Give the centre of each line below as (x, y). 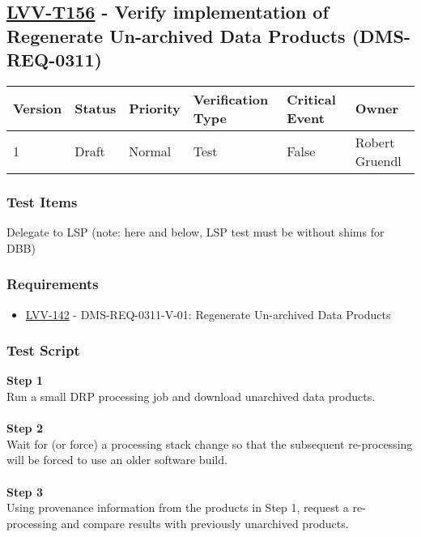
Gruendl (378, 160)
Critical (311, 99)
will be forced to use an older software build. (117, 460)
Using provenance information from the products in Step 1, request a (178, 507)
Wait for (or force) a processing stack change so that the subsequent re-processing (210, 443)
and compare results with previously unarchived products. (205, 523)
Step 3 (25, 491)
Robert (375, 142)
